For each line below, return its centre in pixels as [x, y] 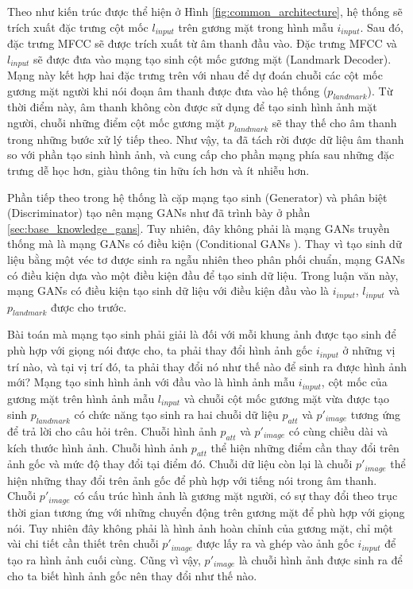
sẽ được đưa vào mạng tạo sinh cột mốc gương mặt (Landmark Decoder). [212, 58]
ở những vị [369, 350]
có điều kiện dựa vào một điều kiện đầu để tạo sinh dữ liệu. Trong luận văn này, [203, 275]
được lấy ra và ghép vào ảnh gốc [275, 543]
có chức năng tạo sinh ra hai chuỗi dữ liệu [176, 415]
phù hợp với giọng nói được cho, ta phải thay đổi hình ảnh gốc [160, 350]
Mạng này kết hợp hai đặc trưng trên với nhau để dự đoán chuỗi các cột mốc [195, 75]
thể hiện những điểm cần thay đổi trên [305, 447]
